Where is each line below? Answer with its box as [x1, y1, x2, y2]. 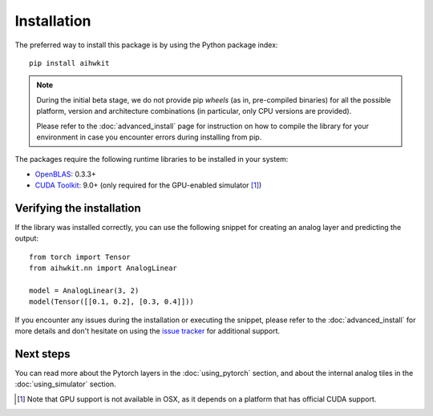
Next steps [14, 347, 71, 361]
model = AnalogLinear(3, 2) [29, 285, 140, 295]
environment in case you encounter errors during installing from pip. [36, 132, 262, 142]
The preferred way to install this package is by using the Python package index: [14, 40, 278, 50]
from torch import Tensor [29, 252, 132, 261]
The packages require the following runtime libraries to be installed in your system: [14, 155, 289, 164]
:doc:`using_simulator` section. [14, 379, 116, 389]
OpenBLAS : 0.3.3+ [34, 169, 96, 179]
